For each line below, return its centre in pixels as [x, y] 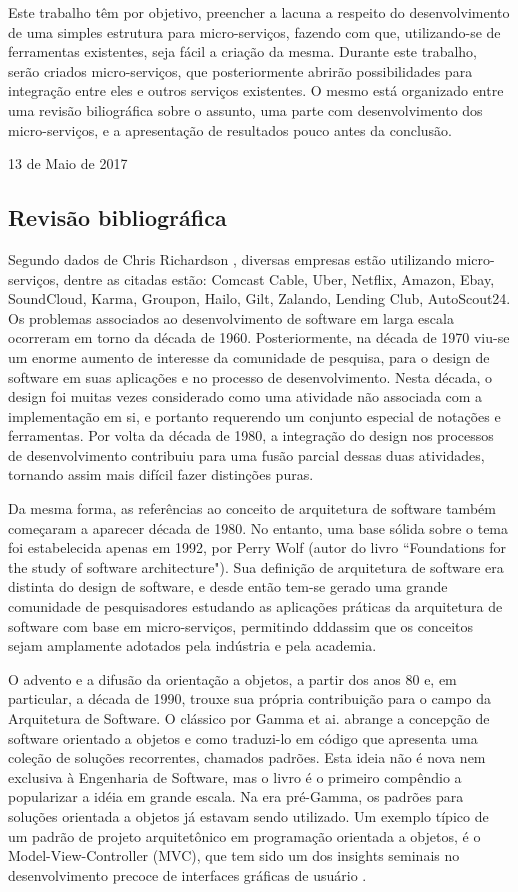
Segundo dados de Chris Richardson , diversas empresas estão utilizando [230, 258]
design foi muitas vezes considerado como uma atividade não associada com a [245, 396]
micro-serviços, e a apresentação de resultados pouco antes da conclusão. [230, 129]
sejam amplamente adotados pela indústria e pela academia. [192, 645]
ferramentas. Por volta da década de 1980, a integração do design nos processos [251, 435]
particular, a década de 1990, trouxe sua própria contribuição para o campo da [249, 698]
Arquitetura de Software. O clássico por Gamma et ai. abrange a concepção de [249, 718]
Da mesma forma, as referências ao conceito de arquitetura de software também [252, 508]
